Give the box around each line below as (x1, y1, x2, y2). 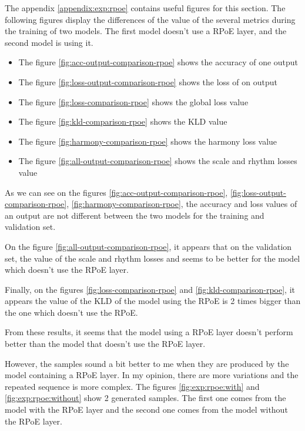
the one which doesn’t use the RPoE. (5, 306, 138, 318)
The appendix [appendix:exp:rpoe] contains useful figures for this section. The (5, 2, 286, 14)
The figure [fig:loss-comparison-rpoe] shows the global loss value (18, 95, 249, 108)
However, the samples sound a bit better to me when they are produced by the (5, 357, 289, 369)
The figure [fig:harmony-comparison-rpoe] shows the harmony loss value (18, 135, 277, 147)
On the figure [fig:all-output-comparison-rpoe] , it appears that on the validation (5, 240, 292, 252)
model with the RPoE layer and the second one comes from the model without (5, 403, 288, 416)
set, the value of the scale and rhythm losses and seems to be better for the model (5, 252, 300, 264)
